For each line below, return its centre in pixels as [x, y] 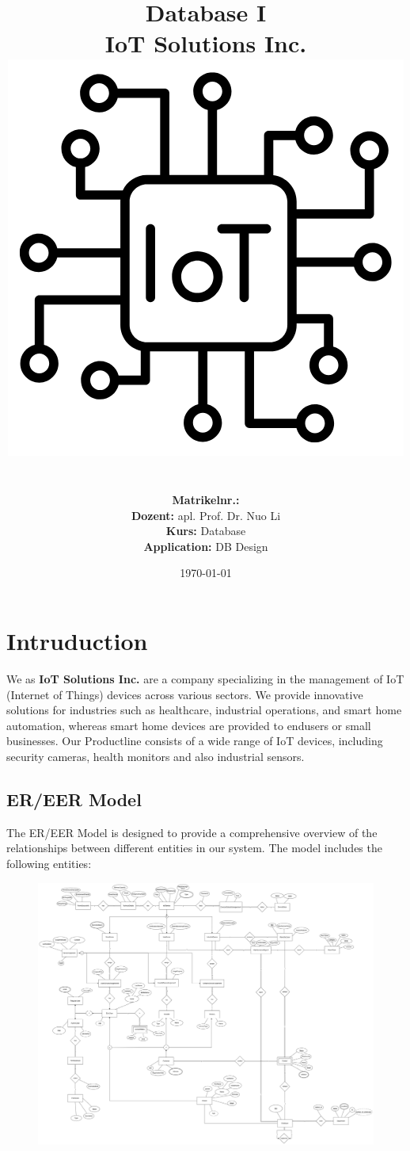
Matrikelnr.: [206, 500]
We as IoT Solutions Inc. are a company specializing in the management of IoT [205, 679]
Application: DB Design [206, 546]
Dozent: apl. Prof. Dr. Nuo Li [206, 515]
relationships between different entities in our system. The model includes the [194, 848]
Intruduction [77, 641]
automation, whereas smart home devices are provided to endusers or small [189, 725]
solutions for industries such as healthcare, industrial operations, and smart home [204, 710]
